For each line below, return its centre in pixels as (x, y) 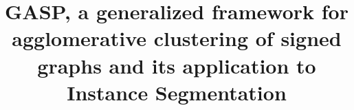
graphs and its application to (177, 65)
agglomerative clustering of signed (177, 38)
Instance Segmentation (177, 92)
